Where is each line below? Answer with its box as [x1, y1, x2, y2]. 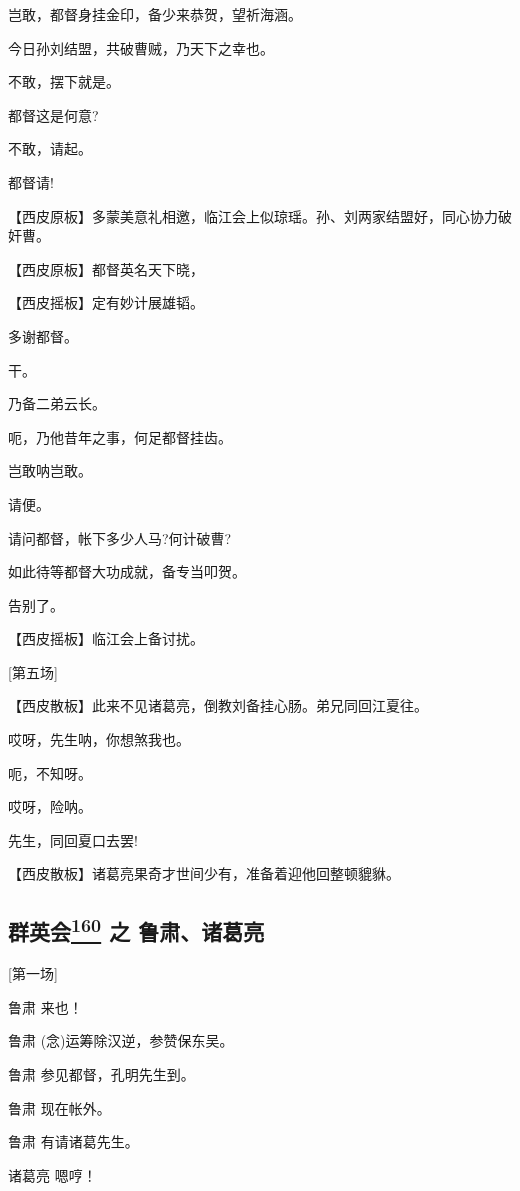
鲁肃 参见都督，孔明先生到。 [8, 1064, 195, 1085]
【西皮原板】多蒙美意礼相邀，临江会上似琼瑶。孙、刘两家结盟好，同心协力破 [8, 205, 512, 226]
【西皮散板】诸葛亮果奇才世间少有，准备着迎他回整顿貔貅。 [8, 863, 400, 884]
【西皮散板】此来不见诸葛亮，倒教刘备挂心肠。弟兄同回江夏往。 [8, 695, 428, 716]
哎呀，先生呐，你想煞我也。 [8, 729, 190, 750]
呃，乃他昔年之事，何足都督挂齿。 [8, 426, 232, 447]
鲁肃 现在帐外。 [8, 1097, 111, 1118]
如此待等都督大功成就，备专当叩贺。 [8, 561, 246, 582]
